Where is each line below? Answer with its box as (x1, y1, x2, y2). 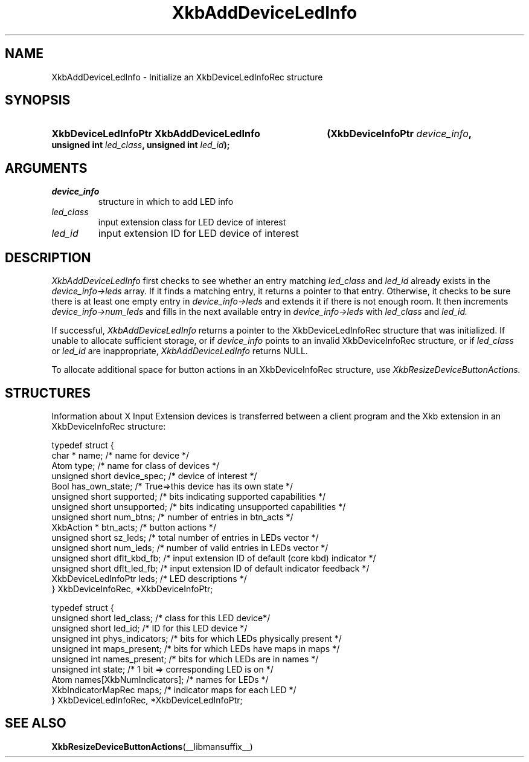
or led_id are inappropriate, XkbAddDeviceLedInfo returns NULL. (51, 346, 308, 357)
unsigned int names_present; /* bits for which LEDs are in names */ (51, 653, 319, 664)
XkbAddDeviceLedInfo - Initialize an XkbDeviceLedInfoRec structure (51, 71, 323, 82)
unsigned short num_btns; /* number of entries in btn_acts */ (51, 511, 293, 522)
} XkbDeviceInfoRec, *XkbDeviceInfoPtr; (51, 583, 213, 594)
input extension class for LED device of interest (98, 217, 286, 228)
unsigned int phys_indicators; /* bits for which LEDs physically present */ (51, 633, 342, 644)
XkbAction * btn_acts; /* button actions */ (51, 521, 216, 532)
